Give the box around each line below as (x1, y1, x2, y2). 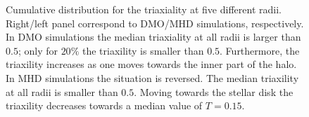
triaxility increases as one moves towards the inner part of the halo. (6, 57, 297, 71)
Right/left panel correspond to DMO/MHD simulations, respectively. (6, 15, 304, 30)
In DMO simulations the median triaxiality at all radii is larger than (6, 29, 301, 44)
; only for (18, 43, 58, 57)
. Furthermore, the (220, 43, 300, 57)
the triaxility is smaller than (82, 43, 204, 57)
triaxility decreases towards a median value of (6, 98, 203, 113)
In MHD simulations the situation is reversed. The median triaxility (6, 70, 299, 85)
